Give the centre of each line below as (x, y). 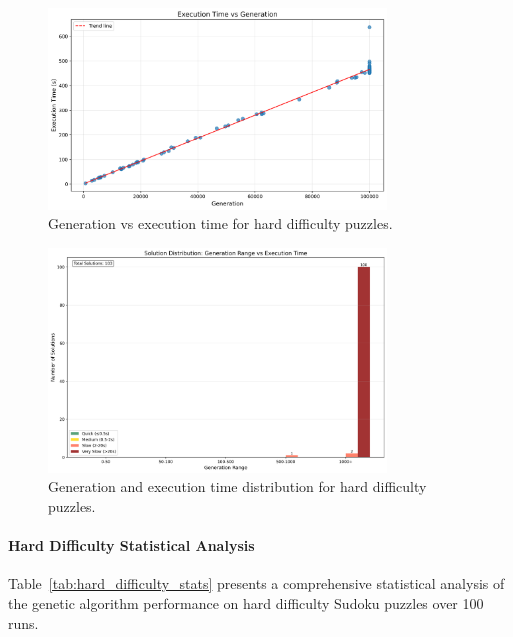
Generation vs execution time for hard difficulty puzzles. (220, 223)
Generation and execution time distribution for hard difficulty (237, 486)
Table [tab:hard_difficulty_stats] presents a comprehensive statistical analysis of (256, 583)
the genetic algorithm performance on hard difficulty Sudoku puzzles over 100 (246, 602)
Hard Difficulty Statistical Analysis (131, 545)
